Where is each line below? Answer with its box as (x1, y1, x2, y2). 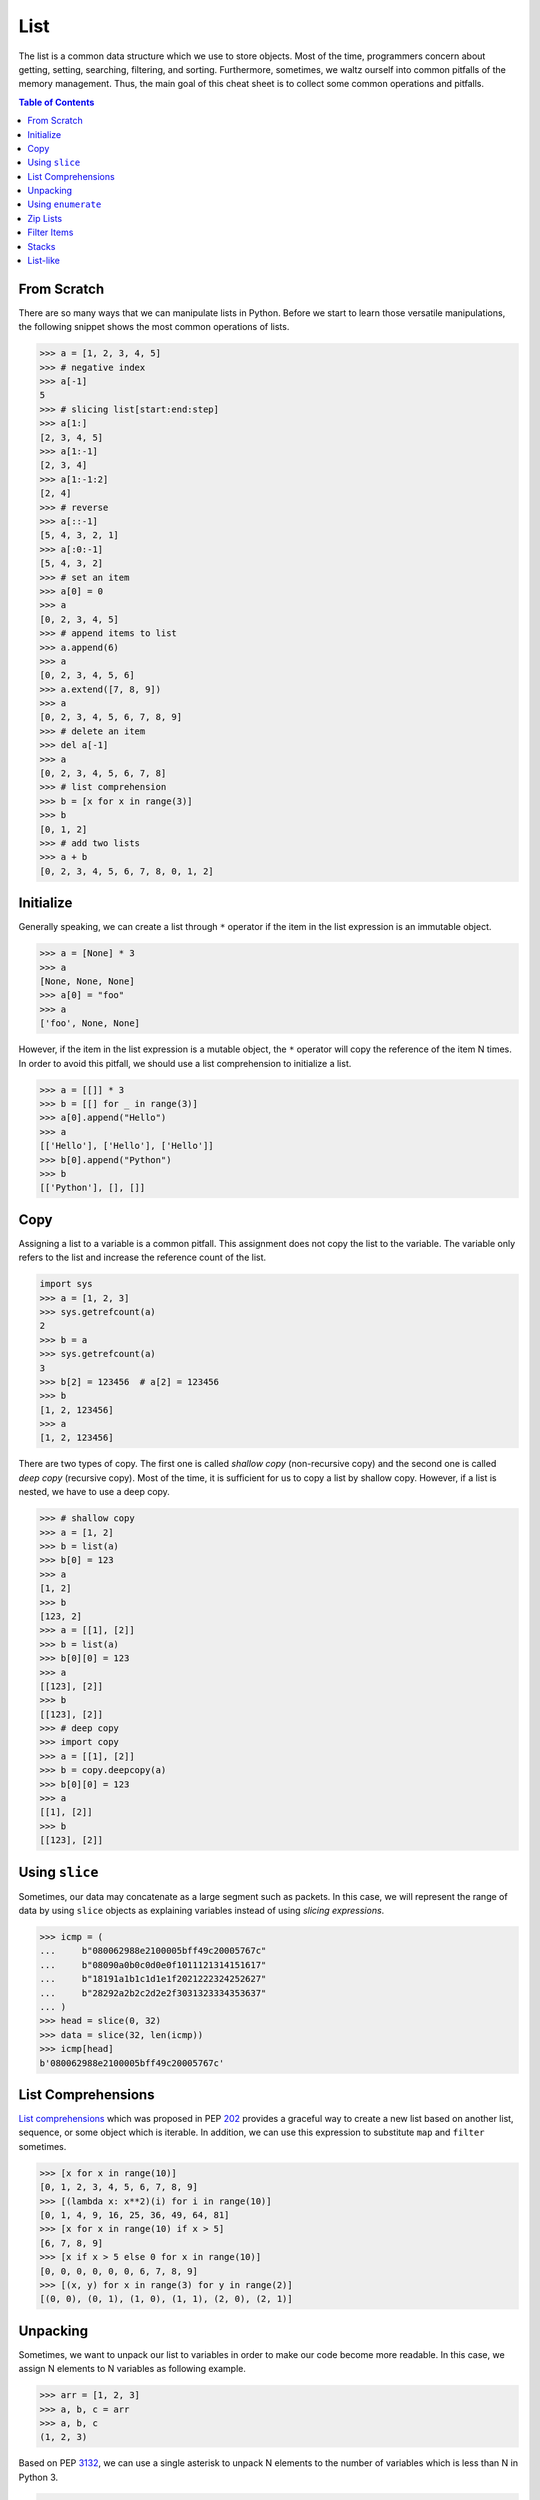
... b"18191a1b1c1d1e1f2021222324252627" (39, 1973, 267, 1985)
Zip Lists (27, 212, 63, 224)
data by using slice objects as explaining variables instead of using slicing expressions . (18, 1905, 385, 1917)
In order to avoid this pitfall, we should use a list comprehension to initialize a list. (18, 1057, 352, 1069)
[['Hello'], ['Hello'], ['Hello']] (39, 1140, 214, 1152)
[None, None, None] (39, 976, 135, 987)
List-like (27, 255, 60, 267)
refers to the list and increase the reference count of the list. (18, 1251, 267, 1264)
